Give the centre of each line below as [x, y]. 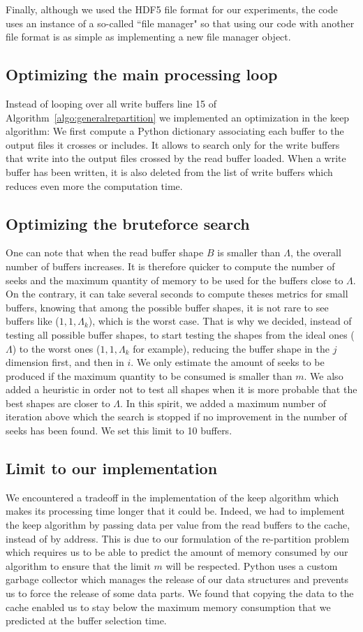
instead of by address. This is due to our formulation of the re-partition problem [178, 538]
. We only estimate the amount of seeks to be [228, 362]
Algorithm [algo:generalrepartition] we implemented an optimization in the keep [178, 117]
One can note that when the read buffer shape [105, 252]
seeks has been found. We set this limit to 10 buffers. [119, 431]
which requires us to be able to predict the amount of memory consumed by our [177, 552]
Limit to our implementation [112, 468]
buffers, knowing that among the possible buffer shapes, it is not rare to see [167, 307]
